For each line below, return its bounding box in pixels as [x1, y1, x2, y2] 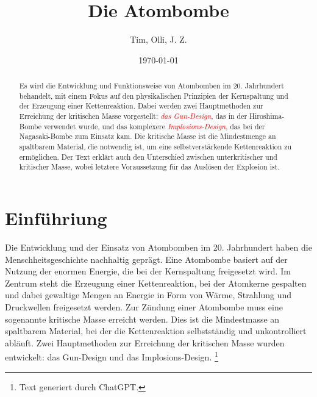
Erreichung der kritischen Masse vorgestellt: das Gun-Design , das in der [19, 111, 248, 121]
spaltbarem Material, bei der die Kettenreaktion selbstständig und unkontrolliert [5, 324, 307, 337]
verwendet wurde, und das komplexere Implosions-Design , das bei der [43, 121, 265, 131]
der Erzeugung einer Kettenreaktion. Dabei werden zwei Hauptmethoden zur [19, 101, 263, 111]
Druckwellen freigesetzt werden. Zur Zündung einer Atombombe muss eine [5, 300, 283, 313]
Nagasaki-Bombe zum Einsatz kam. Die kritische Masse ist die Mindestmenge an [19, 131, 276, 141]
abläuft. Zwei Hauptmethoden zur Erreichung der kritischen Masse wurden [5, 336, 285, 349]
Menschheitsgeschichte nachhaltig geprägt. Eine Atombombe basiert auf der [5, 252, 288, 265]
